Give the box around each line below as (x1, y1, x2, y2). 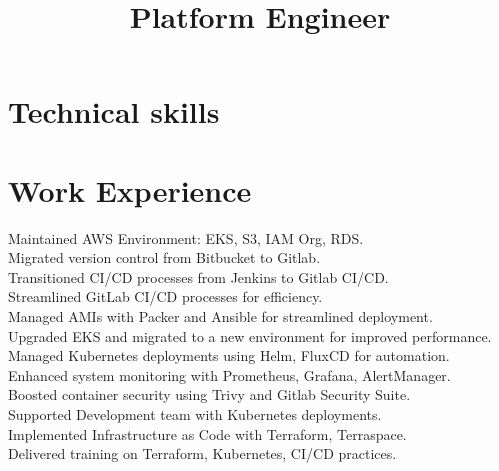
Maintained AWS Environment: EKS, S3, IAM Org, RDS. (8, 227, 364, 248)
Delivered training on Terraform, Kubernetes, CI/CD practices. (8, 443, 397, 464)
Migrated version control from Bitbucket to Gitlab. (8, 247, 321, 268)
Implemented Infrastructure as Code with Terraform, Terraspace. (8, 423, 407, 444)
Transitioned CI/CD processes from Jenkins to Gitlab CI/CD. (8, 266, 389, 287)
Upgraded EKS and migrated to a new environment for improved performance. (8, 325, 492, 346)
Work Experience (8, 169, 252, 210)
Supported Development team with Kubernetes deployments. (8, 404, 382, 425)
